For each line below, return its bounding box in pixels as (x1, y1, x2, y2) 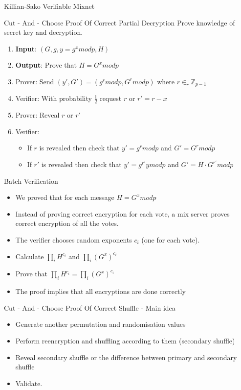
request (100, 93, 122, 103)
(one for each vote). (141, 235, 200, 244)
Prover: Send (15, 76, 54, 86)
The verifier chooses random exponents (15, 235, 132, 244)
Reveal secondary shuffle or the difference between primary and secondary (15, 352, 237, 362)
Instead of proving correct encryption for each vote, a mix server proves (15, 208, 230, 219)
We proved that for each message (15, 192, 114, 202)
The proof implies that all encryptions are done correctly (15, 286, 186, 296)
